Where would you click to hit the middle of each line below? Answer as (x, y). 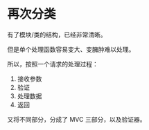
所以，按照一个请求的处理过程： (53, 64)
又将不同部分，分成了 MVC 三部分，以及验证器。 (77, 119)
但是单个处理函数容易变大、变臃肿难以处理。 (71, 49)
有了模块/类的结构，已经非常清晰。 (57, 35)
